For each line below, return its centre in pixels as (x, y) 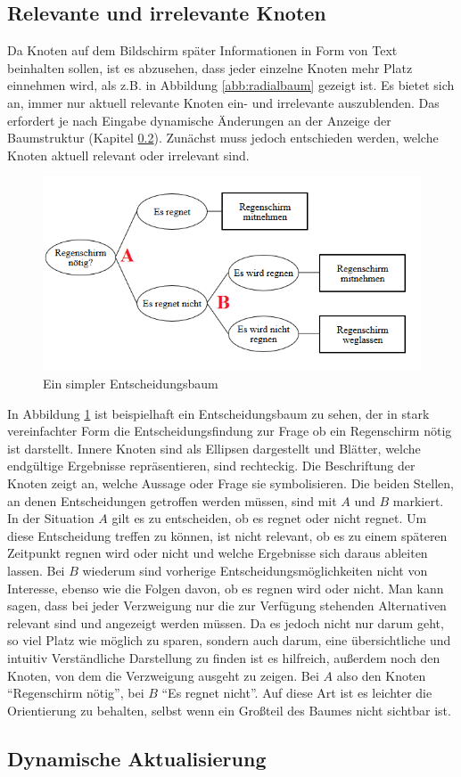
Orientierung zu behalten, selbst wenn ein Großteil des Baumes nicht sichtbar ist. (229, 710)
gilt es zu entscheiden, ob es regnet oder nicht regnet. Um (269, 518)
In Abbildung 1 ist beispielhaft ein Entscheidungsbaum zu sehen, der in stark (218, 413)
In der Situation (51, 518)
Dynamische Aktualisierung (137, 758)
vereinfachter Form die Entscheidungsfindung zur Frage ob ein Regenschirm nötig (230, 431)
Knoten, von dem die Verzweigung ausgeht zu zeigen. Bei (163, 675)
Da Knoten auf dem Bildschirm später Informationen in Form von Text (202, 50)
